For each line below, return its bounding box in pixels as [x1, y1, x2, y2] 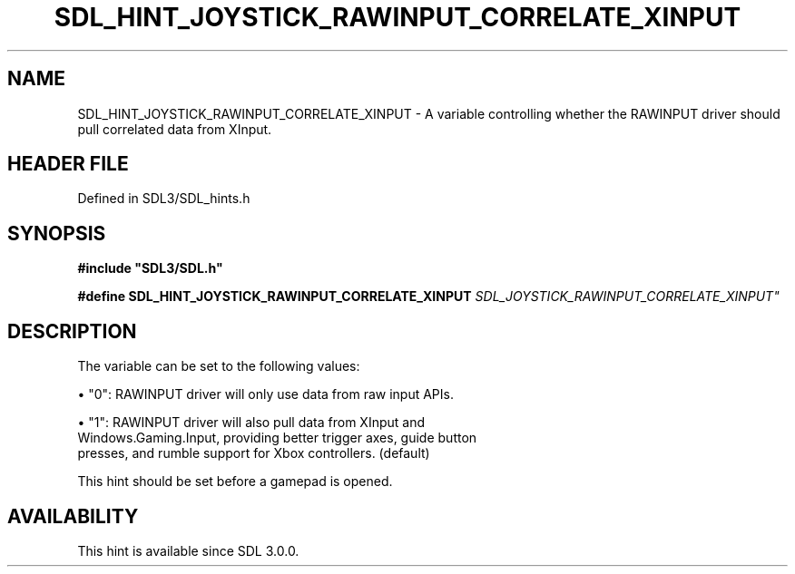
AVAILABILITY [7, 504, 139, 528]
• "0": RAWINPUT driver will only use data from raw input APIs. [77, 386, 454, 403]
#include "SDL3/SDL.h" [77, 260, 223, 277]
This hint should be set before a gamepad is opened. [77, 473, 393, 490]
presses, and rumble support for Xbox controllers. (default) [77, 445, 430, 462]
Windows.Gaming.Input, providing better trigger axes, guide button [77, 430, 477, 446]
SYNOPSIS [7, 221, 106, 245]
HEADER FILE [7, 152, 129, 176]
